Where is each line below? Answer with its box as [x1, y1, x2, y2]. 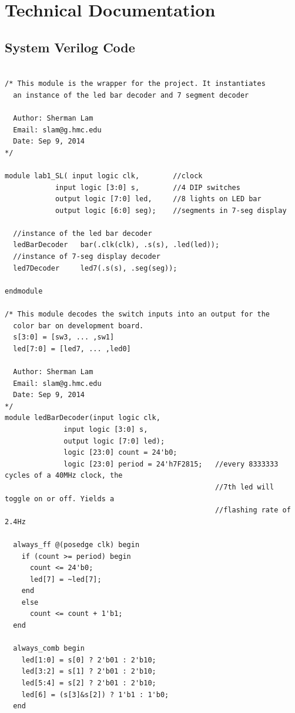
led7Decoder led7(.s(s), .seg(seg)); [13, 264, 177, 272]
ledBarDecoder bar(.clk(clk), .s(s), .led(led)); [13, 241, 220, 249]
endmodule [5, 286, 43, 295]
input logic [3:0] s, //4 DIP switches [55, 183, 240, 192]
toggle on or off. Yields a [5, 494, 115, 503]
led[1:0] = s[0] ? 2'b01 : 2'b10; [21, 655, 156, 664]
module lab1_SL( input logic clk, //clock [5, 171, 203, 180]
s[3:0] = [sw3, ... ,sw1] [13, 333, 115, 342]
